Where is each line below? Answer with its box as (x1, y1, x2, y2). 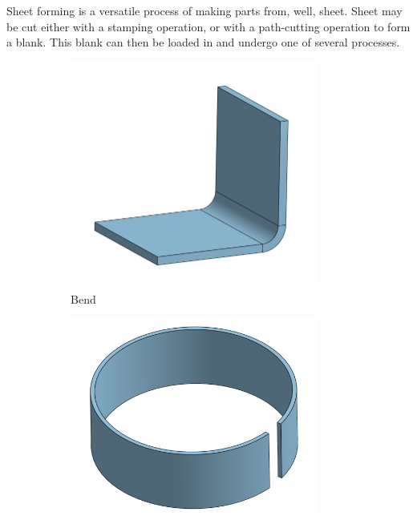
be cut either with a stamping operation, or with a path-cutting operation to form (6, 18, 411, 34)
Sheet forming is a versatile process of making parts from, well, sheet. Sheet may (6, 2, 403, 18)
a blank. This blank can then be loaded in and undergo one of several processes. (6, 34, 400, 50)
